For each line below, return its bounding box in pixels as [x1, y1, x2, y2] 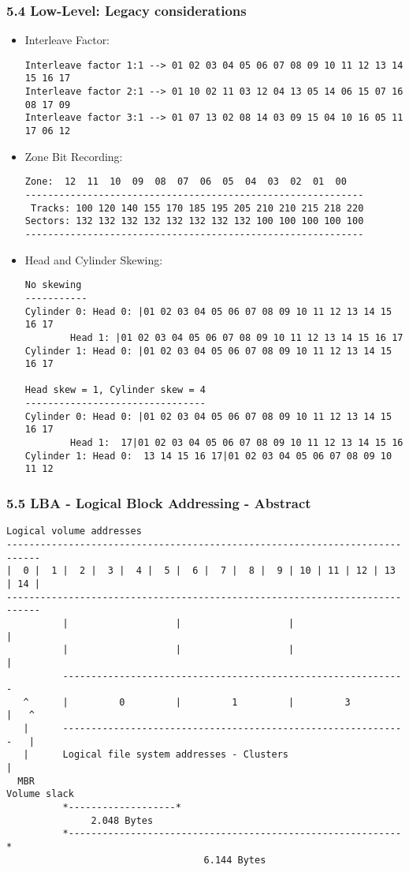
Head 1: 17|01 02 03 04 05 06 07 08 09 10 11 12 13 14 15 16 [70, 437, 403, 449]
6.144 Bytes [203, 854, 266, 866]
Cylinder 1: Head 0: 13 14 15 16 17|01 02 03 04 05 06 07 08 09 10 [24, 450, 392, 462]
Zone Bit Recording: [24, 148, 123, 164]
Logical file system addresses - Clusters [62, 749, 288, 761]
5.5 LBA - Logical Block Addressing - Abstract [6, 492, 311, 512]
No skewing [24, 279, 82, 291]
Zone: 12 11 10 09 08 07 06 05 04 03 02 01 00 [24, 176, 347, 188]
